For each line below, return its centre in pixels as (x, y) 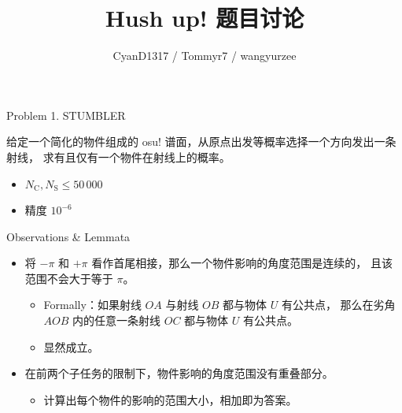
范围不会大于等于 (69, 278)
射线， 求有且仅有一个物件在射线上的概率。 (118, 156)
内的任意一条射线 (117, 320)
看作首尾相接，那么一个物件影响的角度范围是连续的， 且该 (242, 263)
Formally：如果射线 (92, 305)
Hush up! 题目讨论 (205, 18)
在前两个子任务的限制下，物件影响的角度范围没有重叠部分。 (179, 373)
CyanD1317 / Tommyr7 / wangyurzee (205, 56)
